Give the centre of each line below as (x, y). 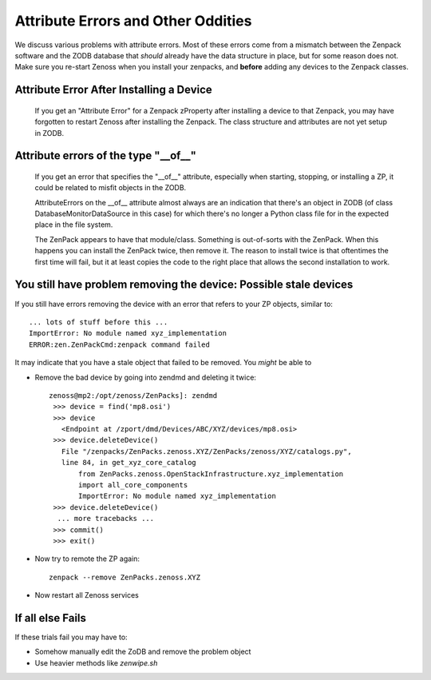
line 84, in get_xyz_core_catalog (129, 463)
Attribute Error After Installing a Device (114, 90)
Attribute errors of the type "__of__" (106, 156)
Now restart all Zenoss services (87, 595)
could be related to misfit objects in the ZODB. (111, 188)
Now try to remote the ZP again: (87, 559)
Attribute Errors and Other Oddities (133, 21)
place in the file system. (74, 225)
